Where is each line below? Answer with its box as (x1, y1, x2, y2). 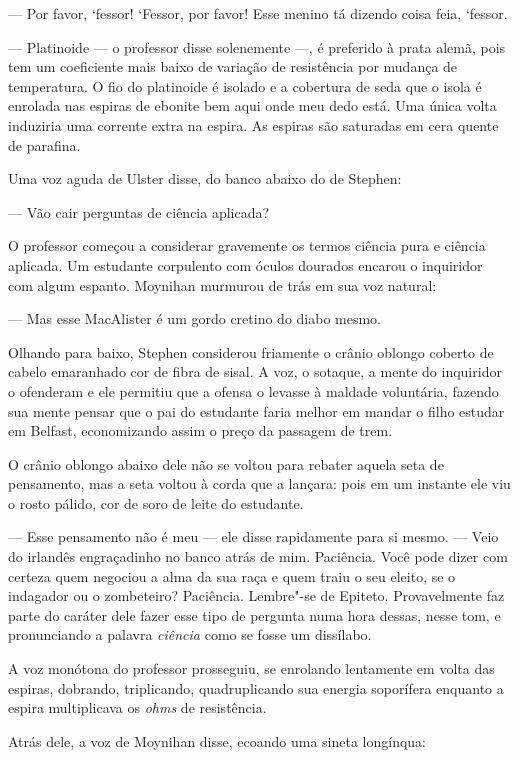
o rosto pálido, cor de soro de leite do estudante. (8, 492, 304, 513)
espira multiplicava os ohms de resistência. (8, 697, 267, 718)
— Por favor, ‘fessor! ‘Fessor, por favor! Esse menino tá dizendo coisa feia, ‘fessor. (8, 3, 508, 23)
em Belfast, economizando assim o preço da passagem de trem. (8, 420, 393, 441)
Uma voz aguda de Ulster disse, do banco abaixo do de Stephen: (8, 168, 402, 189)
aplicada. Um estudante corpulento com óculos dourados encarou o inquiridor (8, 254, 483, 275)
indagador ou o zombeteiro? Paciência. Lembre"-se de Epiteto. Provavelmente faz (8, 585, 505, 606)
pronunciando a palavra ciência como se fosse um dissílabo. (8, 624, 372, 645)
